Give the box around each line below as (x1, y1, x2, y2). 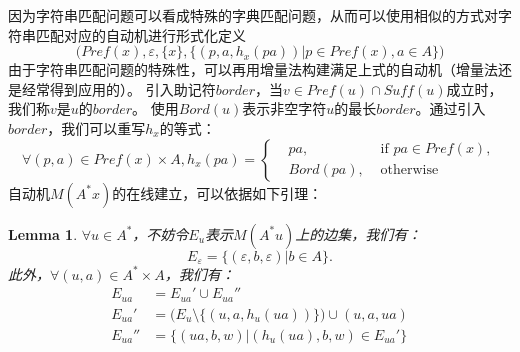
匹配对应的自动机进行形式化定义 (35, 24, 246, 45)
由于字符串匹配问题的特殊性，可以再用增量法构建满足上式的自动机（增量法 (8, 59, 498, 80)
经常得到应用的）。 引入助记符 (21, 78, 216, 99)
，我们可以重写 (47, 117, 146, 138)
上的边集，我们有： (295, 223, 422, 244)
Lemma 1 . (8, 223, 78, 244)
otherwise (380, 163, 439, 178)
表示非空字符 (242, 98, 327, 119)
